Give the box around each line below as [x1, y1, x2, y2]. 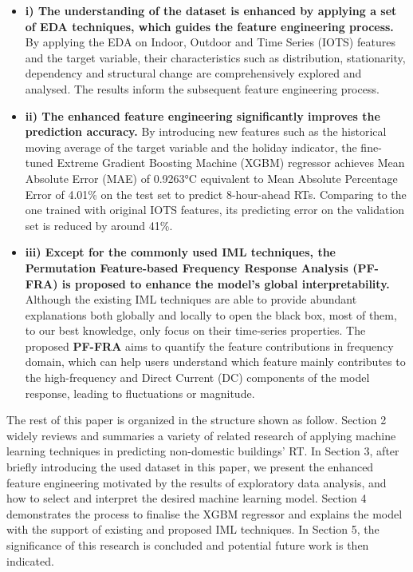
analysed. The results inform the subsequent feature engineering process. [25, 80, 380, 97]
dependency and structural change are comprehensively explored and [25, 65, 362, 81]
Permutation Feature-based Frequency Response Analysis [25, 259, 348, 276]
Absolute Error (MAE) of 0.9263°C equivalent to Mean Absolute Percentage [25, 169, 398, 186]
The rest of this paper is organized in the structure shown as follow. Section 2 [6, 411, 387, 428]
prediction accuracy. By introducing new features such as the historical [25, 123, 387, 140]
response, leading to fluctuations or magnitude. [25, 384, 255, 401]
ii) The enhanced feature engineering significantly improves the [25, 107, 380, 124]
